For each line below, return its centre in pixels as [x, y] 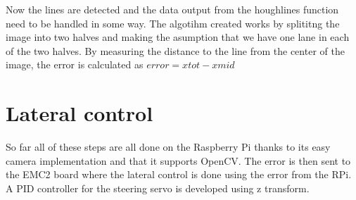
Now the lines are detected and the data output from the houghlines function [172, 9]
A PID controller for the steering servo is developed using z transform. [158, 188]
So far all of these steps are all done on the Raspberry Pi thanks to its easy [168, 147]
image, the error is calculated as [75, 64]
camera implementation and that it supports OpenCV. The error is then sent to [178, 160]
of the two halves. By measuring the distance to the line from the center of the [175, 50]
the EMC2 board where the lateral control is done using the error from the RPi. [179, 174]
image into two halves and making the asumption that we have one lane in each [178, 37]
